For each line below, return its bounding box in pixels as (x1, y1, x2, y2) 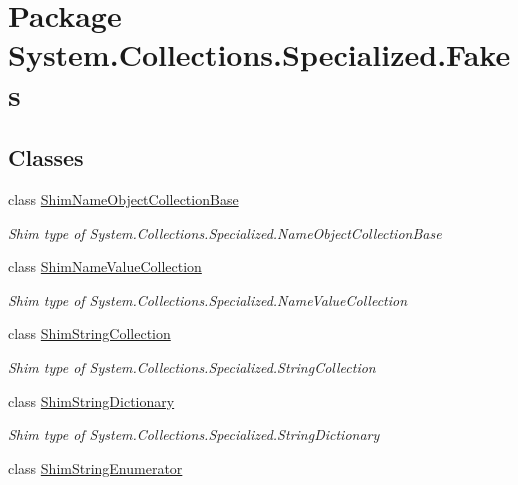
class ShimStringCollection (8, 323, 171, 344)
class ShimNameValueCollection (8, 256, 202, 277)
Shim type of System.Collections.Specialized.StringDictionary (8, 424, 380, 445)
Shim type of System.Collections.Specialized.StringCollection (8, 356, 376, 377)
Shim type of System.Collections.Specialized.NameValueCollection (8, 289, 408, 310)
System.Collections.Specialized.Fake (8, 34, 511, 75)
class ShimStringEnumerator (8, 457, 183, 478)
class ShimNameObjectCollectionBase (8, 188, 239, 209)
